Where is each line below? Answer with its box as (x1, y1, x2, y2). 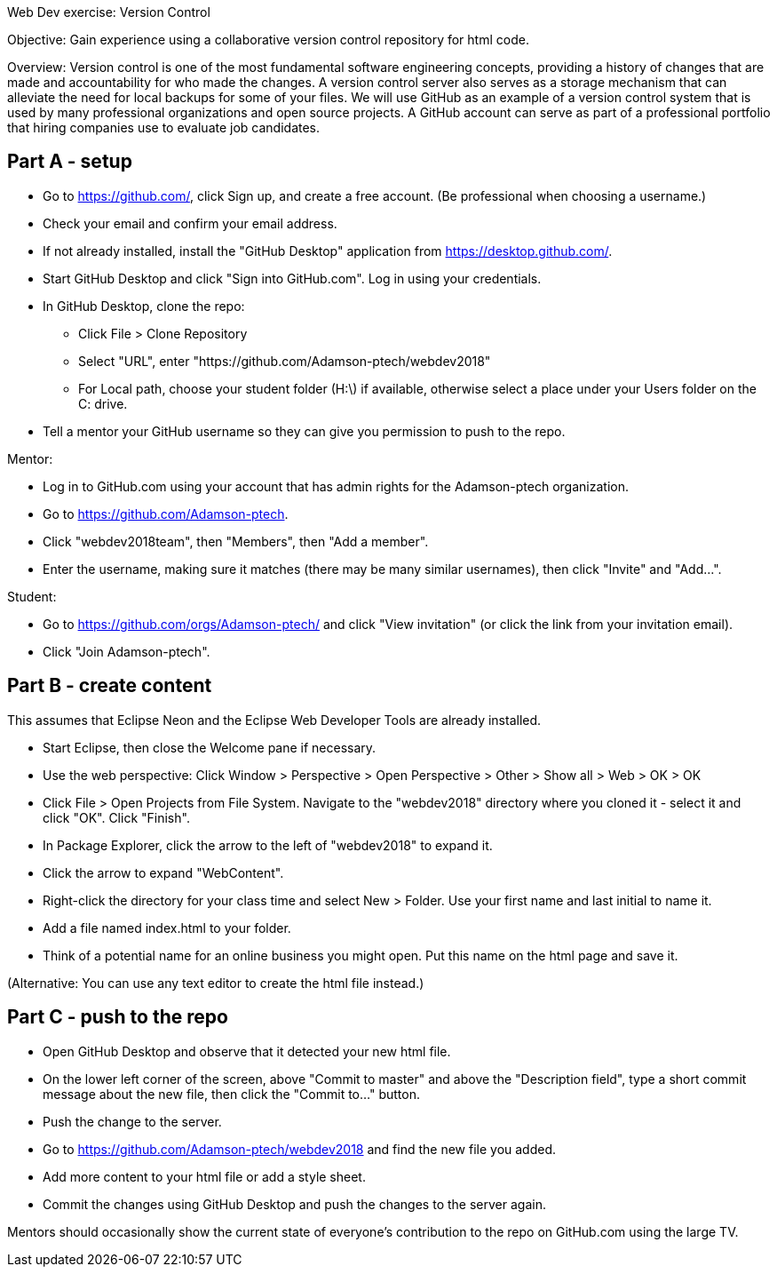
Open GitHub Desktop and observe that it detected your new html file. (43, 1043, 451, 1059)
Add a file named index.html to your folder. (43, 920, 291, 936)
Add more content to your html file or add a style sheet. (43, 1168, 366, 1184)
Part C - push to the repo (7, 1006, 228, 1029)
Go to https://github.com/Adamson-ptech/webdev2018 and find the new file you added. (43, 1141, 557, 1157)
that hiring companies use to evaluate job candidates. (7, 120, 321, 135)
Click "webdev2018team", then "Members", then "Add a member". (43, 533, 429, 549)
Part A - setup (7, 150, 132, 173)
